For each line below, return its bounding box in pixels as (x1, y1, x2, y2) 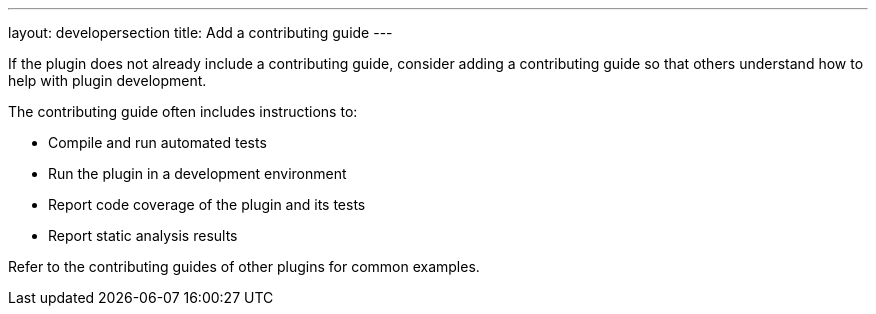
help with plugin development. (8, 72, 207, 89)
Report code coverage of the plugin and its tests (48, 196, 366, 213)
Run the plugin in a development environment (48, 165, 347, 182)
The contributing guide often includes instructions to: (8, 103, 358, 120)
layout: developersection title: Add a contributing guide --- (8, 24, 393, 41)
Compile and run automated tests (48, 134, 267, 151)
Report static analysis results (48, 227, 238, 244)
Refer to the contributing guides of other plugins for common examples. (8, 258, 480, 275)
